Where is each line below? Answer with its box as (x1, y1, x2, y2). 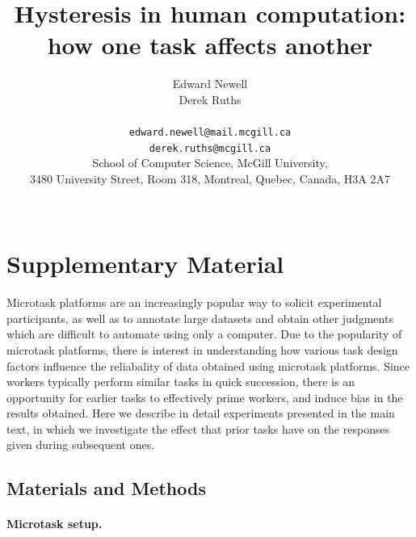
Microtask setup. (6, 515, 103, 532)
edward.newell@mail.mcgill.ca (128, 127, 292, 139)
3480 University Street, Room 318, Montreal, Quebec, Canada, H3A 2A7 (29, 170, 391, 187)
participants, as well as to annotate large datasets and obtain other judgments (6, 309, 393, 326)
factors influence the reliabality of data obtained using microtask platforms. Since (6, 357, 410, 374)
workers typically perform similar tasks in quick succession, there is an (6, 373, 355, 390)
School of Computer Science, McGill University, (92, 154, 328, 171)
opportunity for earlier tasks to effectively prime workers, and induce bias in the (6, 388, 403, 405)
